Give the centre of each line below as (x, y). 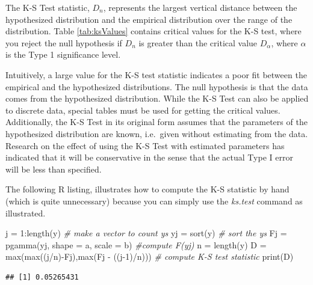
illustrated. (26, 213)
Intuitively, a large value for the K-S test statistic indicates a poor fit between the (156, 74)
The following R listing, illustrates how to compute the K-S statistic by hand (147, 189)
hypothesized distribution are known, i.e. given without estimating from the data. (157, 133)
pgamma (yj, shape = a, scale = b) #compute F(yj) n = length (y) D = (136, 244)
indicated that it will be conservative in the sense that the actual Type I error (149, 157)
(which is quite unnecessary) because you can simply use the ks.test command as (154, 201)
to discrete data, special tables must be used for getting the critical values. (143, 110)
